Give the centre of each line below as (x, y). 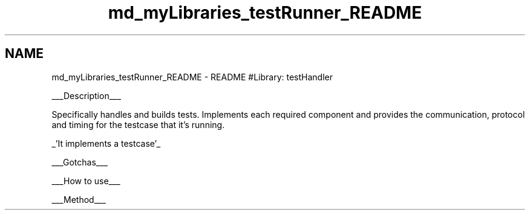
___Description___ (86, 95)
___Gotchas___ (80, 162)
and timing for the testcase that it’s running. (138, 124)
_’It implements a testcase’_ (106, 143)
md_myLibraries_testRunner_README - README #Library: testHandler (192, 77)
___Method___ (79, 199)
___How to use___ (86, 181)
